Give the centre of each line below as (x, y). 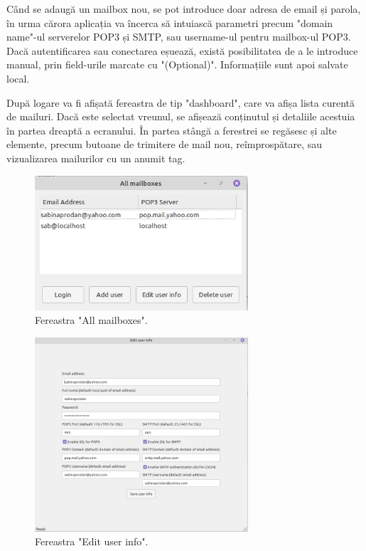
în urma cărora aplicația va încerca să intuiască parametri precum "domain (170, 22)
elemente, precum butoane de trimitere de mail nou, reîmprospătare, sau (165, 144)
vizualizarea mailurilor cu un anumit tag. (96, 158)
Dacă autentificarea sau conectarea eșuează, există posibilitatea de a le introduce (182, 50)
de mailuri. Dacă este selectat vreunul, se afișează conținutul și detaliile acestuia (181, 116)
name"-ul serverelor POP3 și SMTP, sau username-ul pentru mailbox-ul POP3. (179, 37)
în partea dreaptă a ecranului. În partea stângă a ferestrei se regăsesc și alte (172, 130)
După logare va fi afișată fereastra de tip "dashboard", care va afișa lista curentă (181, 102)
